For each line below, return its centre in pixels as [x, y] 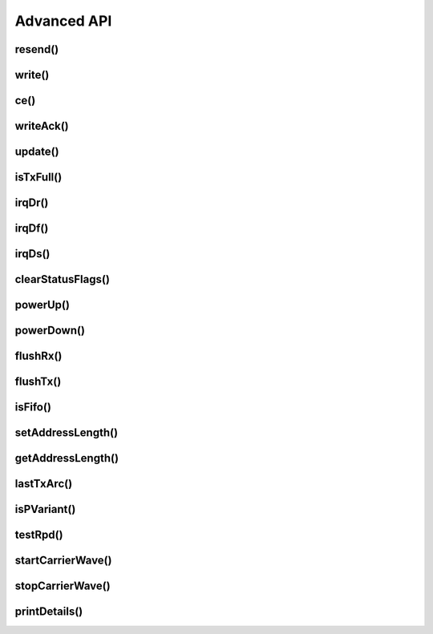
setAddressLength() [67, 433]
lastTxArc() [44, 484]
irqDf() [32, 228]
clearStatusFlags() [62, 279]
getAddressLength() [67, 458]
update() [37, 152]
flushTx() [38, 382]
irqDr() [32, 203]
